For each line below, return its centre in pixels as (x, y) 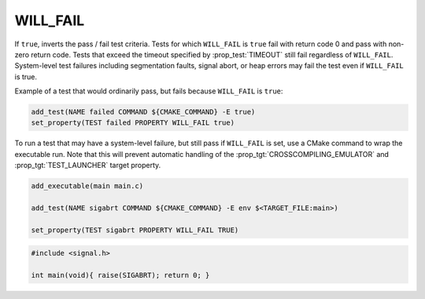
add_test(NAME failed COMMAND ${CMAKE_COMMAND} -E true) (143, 112)
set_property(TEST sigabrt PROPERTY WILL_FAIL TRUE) (135, 230)
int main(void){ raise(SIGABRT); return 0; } (120, 275)
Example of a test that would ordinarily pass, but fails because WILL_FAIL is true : (149, 91)
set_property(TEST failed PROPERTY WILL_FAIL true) (133, 123)
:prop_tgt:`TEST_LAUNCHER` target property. (88, 166)
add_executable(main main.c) (87, 186)
